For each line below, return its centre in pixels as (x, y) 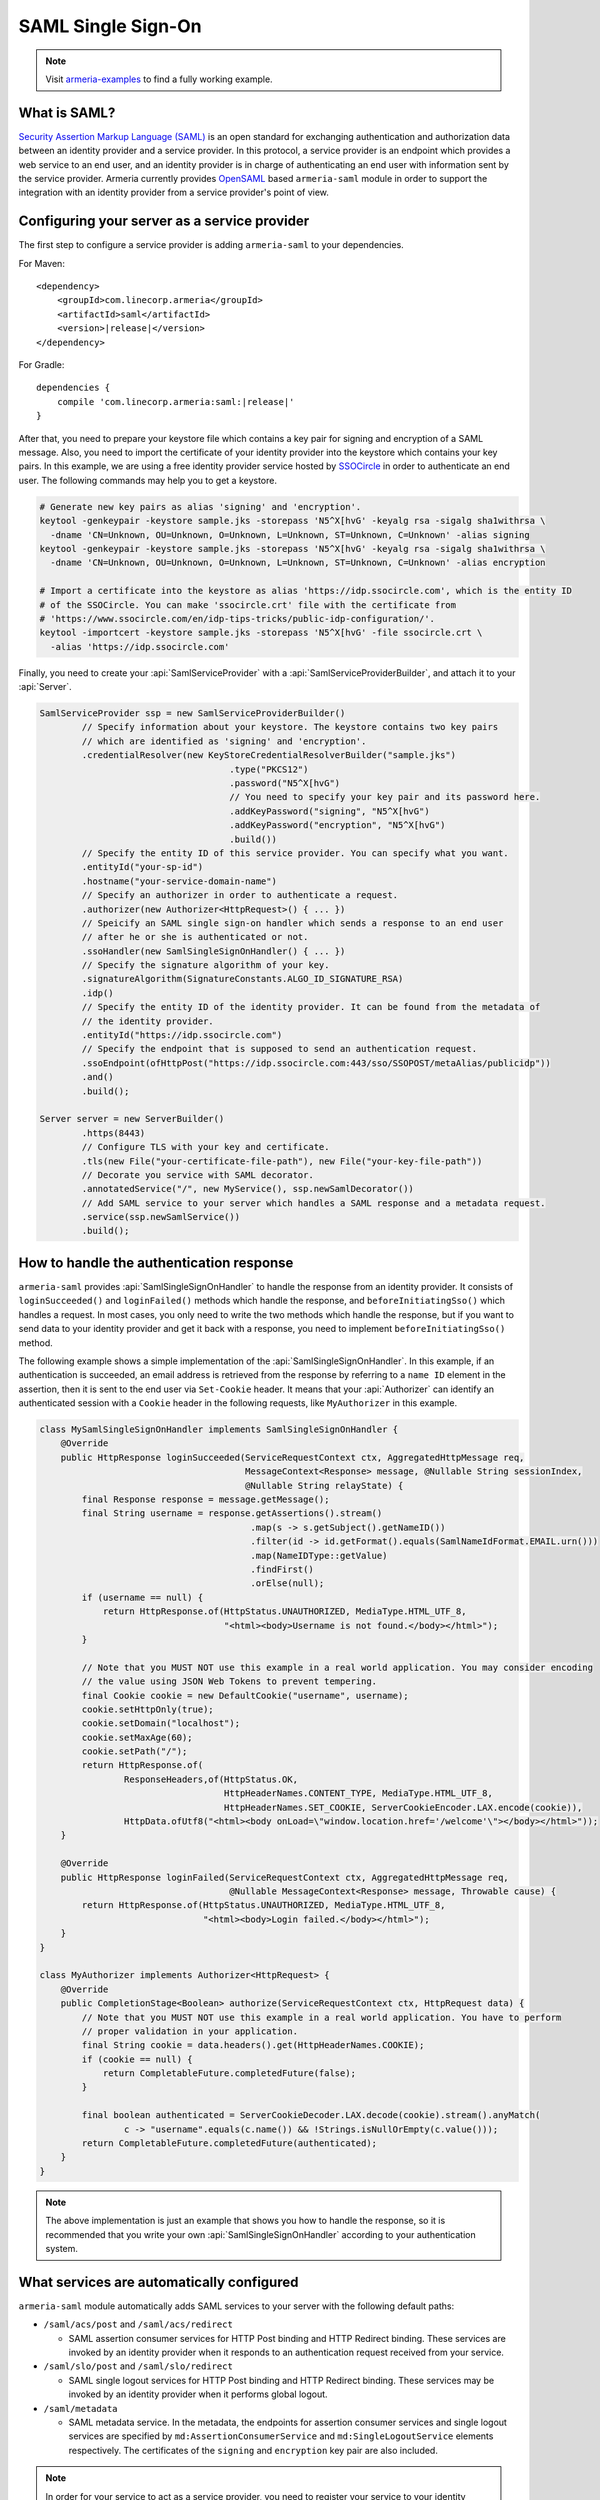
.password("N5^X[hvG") (285, 783)
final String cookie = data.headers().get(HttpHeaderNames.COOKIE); (253, 2045)
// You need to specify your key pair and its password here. (385, 797)
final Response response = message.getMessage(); (205, 1499)
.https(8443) (113, 1133)
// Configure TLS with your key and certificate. (205, 1147)
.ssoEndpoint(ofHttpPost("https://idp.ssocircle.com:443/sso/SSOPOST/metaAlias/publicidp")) (316, 1063)
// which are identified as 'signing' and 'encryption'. (224, 741)
